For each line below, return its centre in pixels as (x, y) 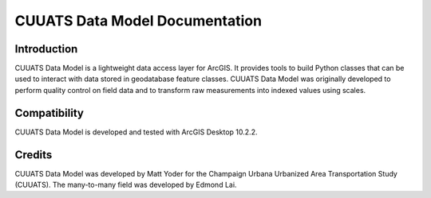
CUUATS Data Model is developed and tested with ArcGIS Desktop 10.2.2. (136, 132)
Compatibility (49, 113)
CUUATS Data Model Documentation (138, 21)
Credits (34, 155)
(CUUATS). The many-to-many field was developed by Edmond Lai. (126, 185)
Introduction (46, 49)
